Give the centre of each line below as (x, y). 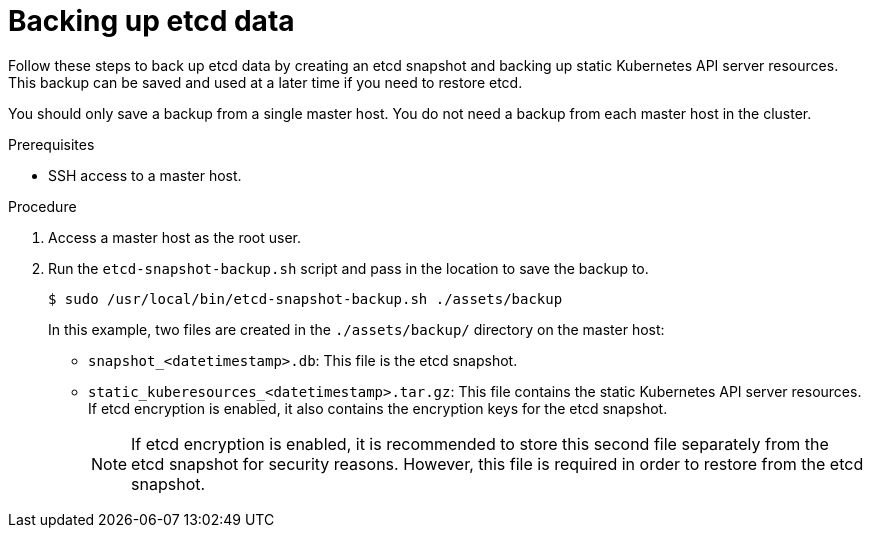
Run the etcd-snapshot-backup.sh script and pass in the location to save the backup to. (348, 268)
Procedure (42, 206)
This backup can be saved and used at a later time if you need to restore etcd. (265, 82)
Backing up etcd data (151, 21)
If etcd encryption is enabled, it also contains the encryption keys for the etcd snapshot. (378, 408)
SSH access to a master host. (145, 175)
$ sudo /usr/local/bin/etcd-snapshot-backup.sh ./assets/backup (305, 298)
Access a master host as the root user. (174, 237)
